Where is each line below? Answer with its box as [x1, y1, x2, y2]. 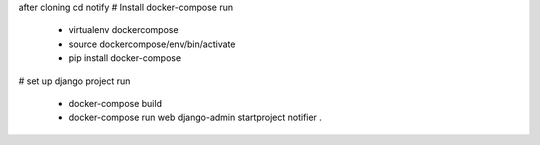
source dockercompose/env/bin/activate [68, 38, 236, 50]
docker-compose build [68, 97, 162, 109]
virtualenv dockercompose [68, 24, 179, 36]
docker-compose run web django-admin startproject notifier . [68, 111, 322, 124]
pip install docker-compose [68, 52, 182, 64]
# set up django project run [18, 75, 131, 87]
